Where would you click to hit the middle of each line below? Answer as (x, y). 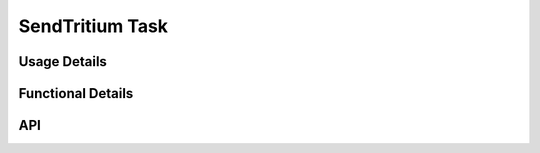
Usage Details (62, 61)
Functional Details (76, 93)
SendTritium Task (93, 26)
